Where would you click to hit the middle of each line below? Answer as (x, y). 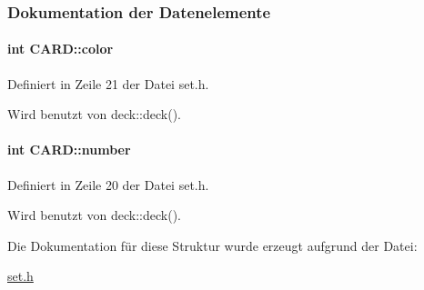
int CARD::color (61, 49)
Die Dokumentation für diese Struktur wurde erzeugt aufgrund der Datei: (212, 245)
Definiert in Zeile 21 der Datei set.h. (108, 83)
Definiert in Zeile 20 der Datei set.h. (108, 184)
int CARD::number (69, 150)
